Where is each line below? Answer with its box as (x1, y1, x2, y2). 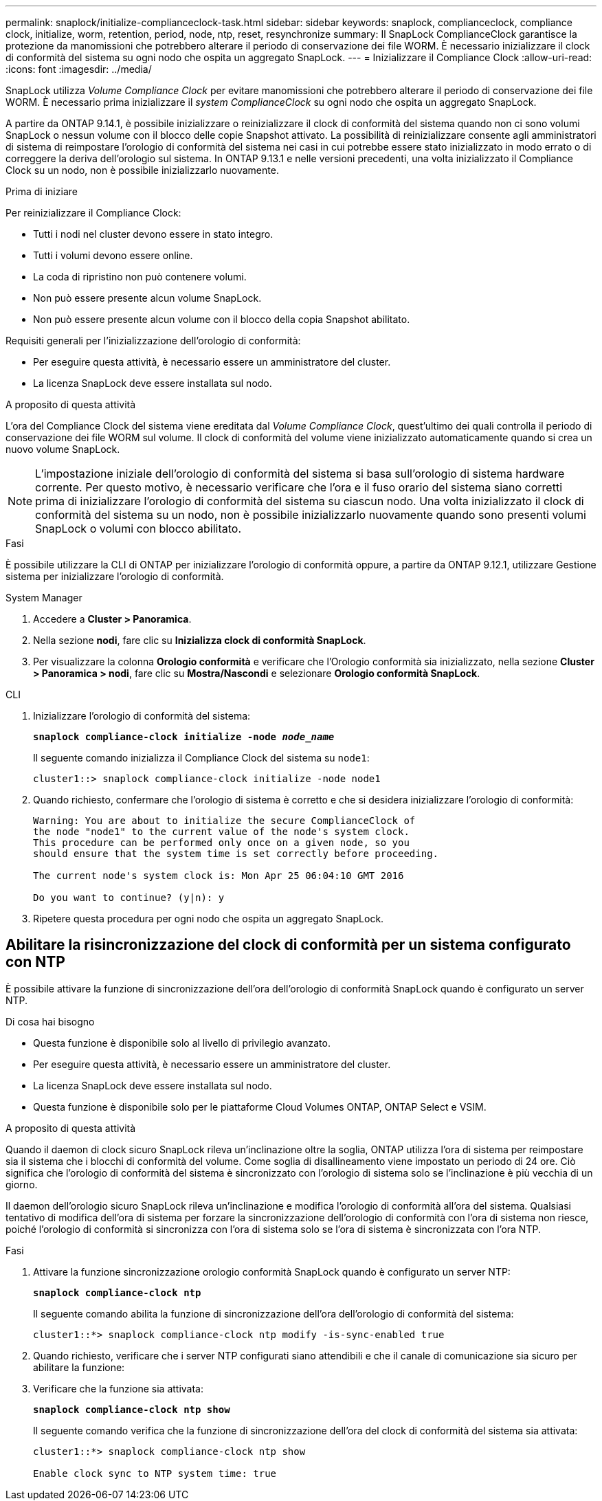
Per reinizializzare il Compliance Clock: (5, 207, 181, 219)
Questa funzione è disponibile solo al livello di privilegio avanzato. (33, 1036, 331, 1049)
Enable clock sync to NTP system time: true (33, 1467, 277, 1479)
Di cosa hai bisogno (5, 1015, 95, 1027)
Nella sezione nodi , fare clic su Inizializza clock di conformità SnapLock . (33, 634, 366, 646)
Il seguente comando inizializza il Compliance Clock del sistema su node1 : (33, 752, 370, 764)
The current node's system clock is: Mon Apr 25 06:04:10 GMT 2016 (33, 870, 404, 881)
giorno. (5, 1178, 38, 1190)
